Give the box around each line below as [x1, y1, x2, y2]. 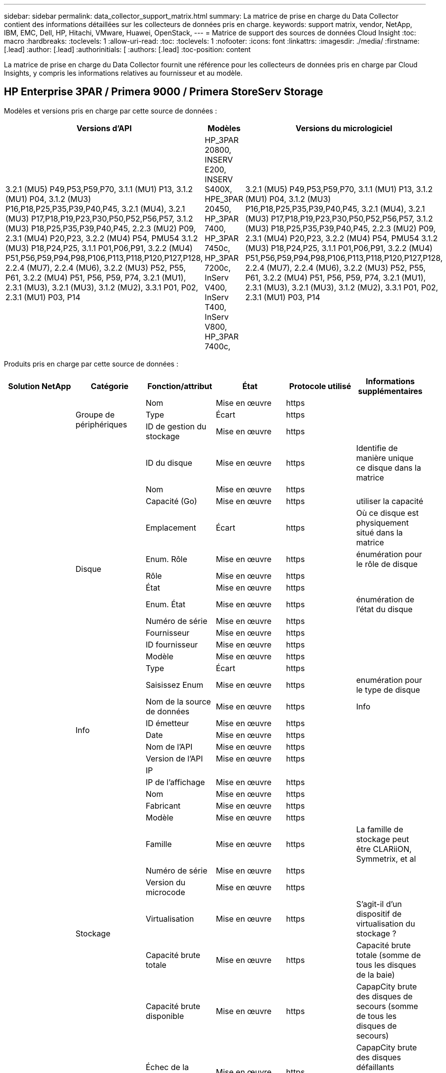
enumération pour [356, 675, 422, 685]
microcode [145, 887, 185, 897]
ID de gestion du [145, 421, 207, 431]
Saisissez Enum [145, 679, 204, 690]
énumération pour [356, 549, 422, 559]
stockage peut [356, 834, 409, 844]
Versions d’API [76, 123, 132, 133]
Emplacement [145, 522, 196, 533]
